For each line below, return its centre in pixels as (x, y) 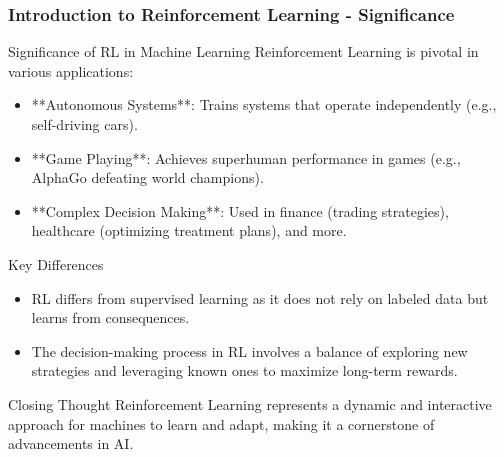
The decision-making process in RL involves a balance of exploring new (249, 350)
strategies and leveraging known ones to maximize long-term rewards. (244, 370)
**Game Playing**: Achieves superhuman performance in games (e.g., (246, 157)
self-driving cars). (84, 124)
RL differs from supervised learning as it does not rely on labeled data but (260, 297)
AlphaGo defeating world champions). (147, 177)
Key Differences (56, 263)
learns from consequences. (110, 317)
